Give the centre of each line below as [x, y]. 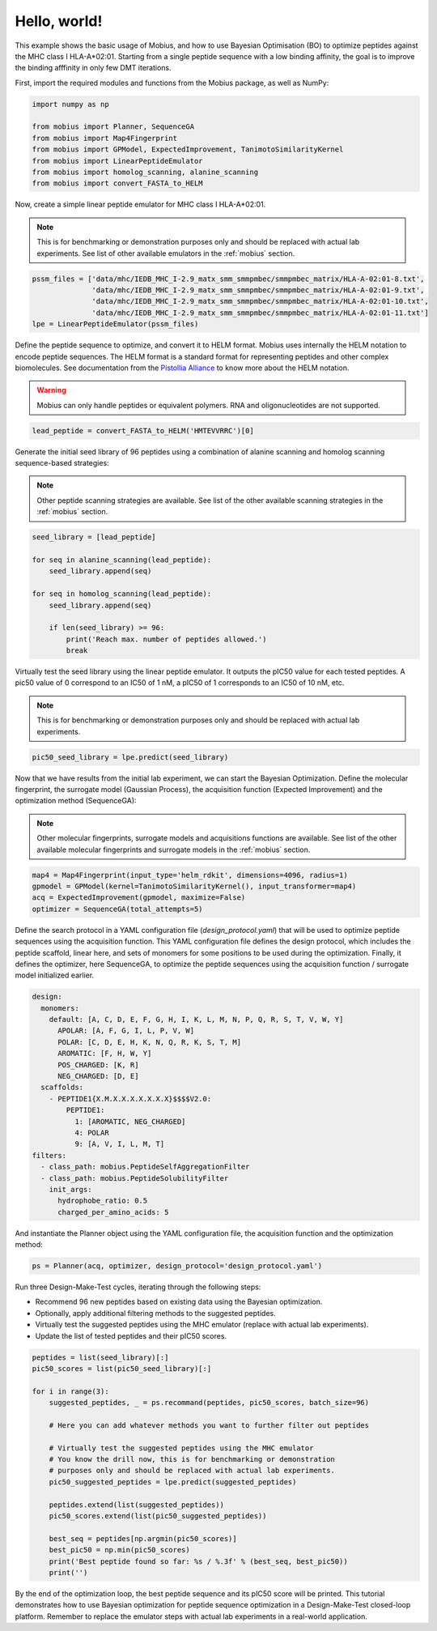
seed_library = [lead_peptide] [94, 537]
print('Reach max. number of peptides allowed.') [166, 639]
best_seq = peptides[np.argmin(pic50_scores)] [143, 1538]
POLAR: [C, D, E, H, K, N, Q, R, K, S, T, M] [150, 1042]
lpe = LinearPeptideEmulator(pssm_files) [115, 324]
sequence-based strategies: [62, 463]
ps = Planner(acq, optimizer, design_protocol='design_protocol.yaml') [177, 1266]
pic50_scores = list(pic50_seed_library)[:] [122, 1368]
